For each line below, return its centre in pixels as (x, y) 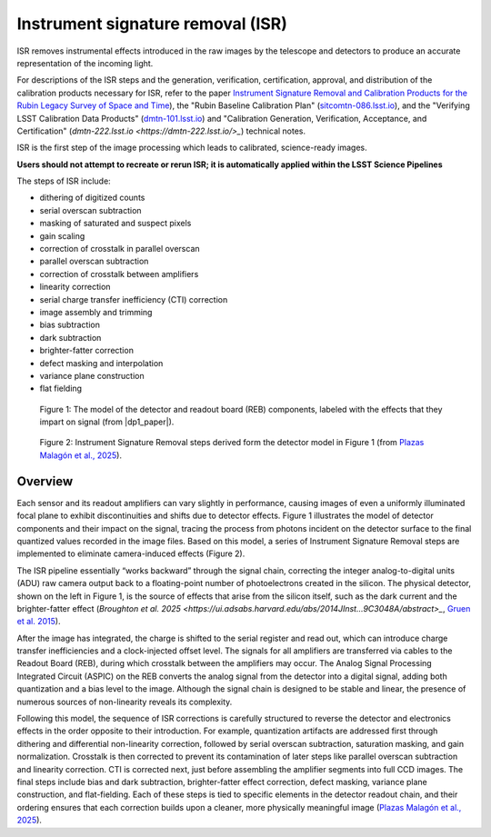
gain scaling (62, 235)
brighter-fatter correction (86, 351)
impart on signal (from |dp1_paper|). (107, 422)
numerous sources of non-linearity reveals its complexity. (125, 702)
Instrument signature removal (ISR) (152, 24)
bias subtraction (70, 325)
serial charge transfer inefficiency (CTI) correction (134, 299)
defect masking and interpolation (101, 363)
